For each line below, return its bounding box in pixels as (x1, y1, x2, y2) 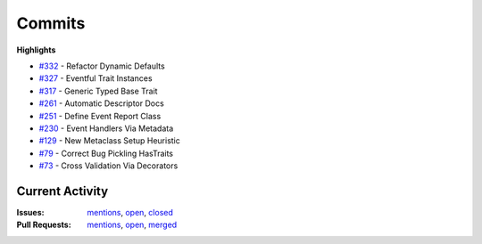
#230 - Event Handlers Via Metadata (38, 123, 174, 134)
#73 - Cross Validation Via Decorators (38, 160, 179, 171)
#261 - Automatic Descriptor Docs (38, 98, 164, 109)
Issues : (16, 207, 45, 217)
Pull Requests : (16, 219, 71, 231)
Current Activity (16, 183, 109, 199)
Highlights (16, 45, 56, 55)
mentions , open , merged (87, 219, 178, 231)
